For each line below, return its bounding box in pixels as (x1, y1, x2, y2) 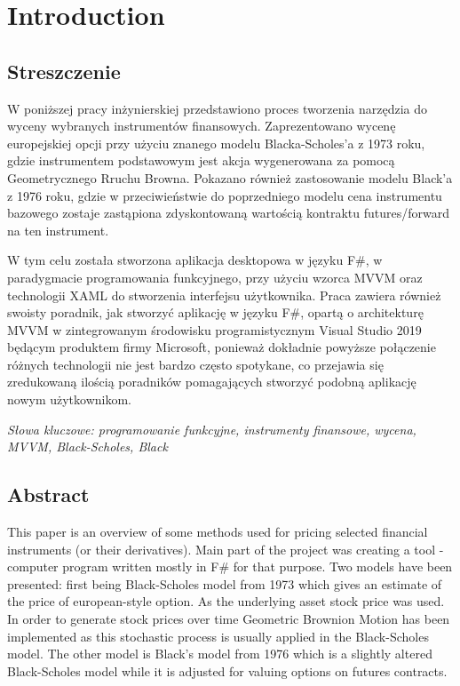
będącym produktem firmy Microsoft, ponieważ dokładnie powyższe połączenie (7, 338, 436, 356)
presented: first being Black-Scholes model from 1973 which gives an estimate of (7, 574, 442, 593)
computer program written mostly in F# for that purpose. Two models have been (7, 557, 453, 576)
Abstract (7, 481, 90, 508)
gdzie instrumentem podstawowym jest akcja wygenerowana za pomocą (7, 151, 395, 170)
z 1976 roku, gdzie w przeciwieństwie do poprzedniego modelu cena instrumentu (7, 186, 442, 204)
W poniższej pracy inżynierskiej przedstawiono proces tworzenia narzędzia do (7, 99, 428, 117)
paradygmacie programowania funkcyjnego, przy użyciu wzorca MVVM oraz (7, 267, 423, 286)
